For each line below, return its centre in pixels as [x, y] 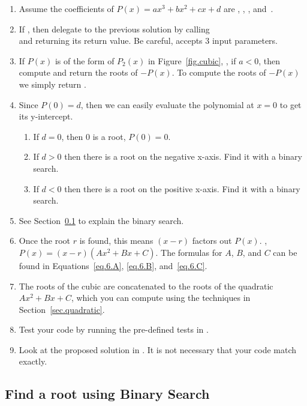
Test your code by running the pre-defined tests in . [114, 329]
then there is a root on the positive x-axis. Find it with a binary [182, 188]
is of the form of [85, 60]
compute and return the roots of [78, 72]
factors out [212, 241]
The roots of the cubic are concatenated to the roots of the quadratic [146, 286]
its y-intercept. [46, 116]
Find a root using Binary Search [107, 394]
